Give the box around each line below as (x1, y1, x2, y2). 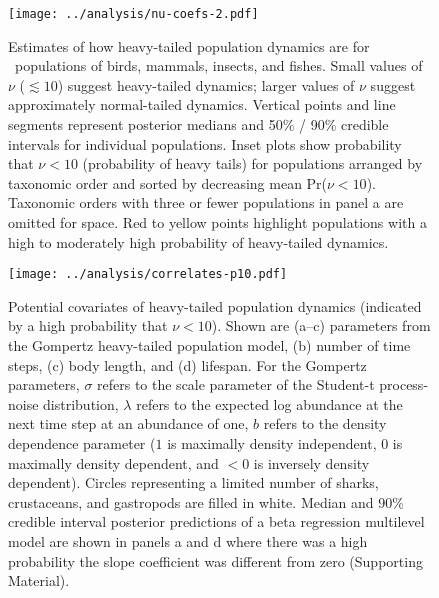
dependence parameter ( (8, 433, 156, 453)
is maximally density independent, (167, 433, 377, 453)
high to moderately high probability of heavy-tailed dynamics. (8, 231, 389, 252)
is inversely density (253, 452, 370, 473)
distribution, (43, 393, 119, 414)
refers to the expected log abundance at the (136, 393, 403, 414)
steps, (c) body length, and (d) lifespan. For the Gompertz (8, 354, 367, 375)
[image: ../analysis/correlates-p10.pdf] (8, 267, 288, 282)
